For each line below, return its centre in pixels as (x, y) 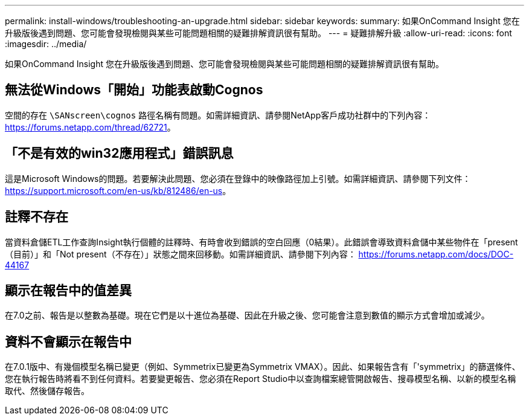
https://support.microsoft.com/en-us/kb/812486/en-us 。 (118, 190)
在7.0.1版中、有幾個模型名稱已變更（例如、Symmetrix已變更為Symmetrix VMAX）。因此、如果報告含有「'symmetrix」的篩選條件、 (263, 367)
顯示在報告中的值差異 (68, 290)
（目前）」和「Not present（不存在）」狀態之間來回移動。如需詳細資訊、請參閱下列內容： (181, 254)
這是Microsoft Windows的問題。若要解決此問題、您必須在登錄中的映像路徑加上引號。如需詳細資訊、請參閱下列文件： (238, 178)
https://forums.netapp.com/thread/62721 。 (90, 127)
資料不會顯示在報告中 (68, 341)
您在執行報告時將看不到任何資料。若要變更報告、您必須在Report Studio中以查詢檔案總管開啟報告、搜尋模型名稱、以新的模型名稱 (261, 379)
